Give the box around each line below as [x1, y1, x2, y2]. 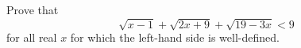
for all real [6, 29, 57, 46]
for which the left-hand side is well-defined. [70, 29, 280, 46]
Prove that [6, 2, 59, 17]
